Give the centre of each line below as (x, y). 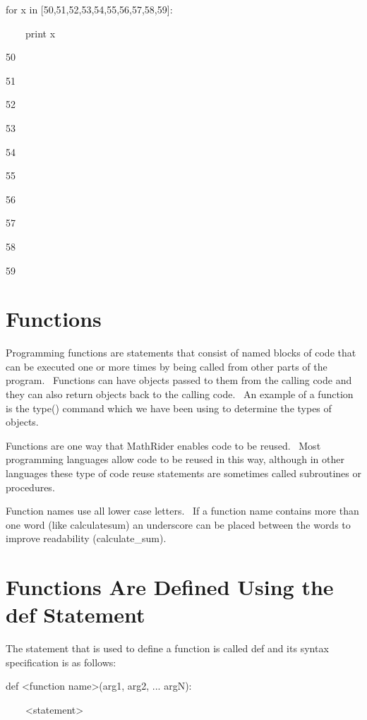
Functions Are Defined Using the (170, 587)
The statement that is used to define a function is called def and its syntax (167, 648)
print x (40, 33)
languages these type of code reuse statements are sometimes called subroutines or (183, 473)
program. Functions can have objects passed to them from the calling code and (179, 380)
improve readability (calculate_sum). (86, 538)
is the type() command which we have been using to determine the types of (169, 408)
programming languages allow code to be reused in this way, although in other (175, 459)
